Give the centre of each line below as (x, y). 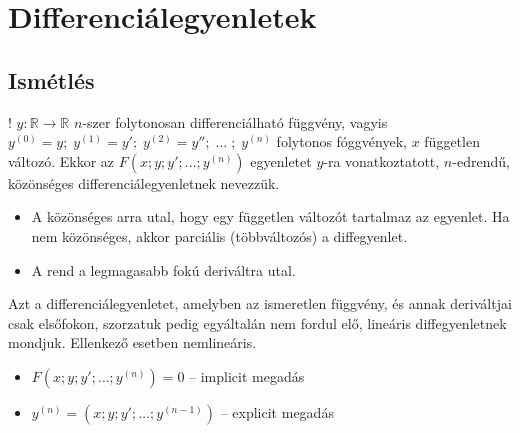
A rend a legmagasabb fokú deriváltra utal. (163, 269)
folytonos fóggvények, (341, 141)
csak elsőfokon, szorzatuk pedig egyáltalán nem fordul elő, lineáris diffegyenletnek (257, 322)
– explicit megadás (277, 411)
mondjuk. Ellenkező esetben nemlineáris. (132, 342)
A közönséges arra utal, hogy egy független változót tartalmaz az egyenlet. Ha (270, 216)
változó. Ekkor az (61, 160)
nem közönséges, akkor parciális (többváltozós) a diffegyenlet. (219, 235)
